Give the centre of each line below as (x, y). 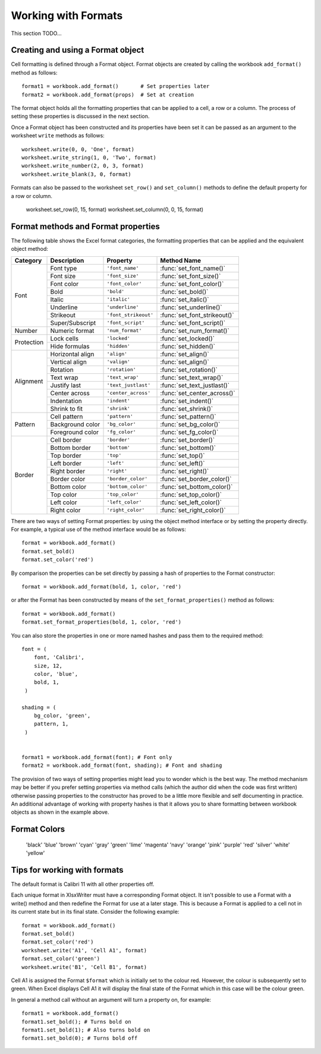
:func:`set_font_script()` (193, 323)
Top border (66, 455)
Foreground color (75, 432)
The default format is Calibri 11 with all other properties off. (83, 884)
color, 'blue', (56, 674)
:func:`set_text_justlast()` (195, 385)
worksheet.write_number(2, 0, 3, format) (83, 166)
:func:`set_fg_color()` (189, 432)
